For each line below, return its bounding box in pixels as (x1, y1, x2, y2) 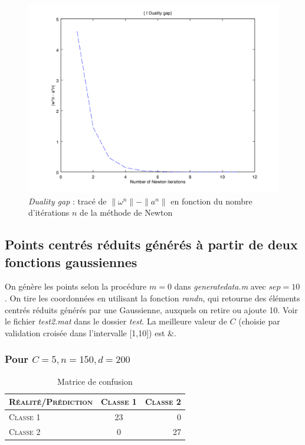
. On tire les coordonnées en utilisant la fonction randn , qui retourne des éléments (5, 291, 300, 304)
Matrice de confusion (57, 375, 133, 387)
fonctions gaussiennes (5, 252, 137, 271)
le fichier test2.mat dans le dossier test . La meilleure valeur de (5, 315, 227, 327)
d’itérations (28, 206, 70, 219)
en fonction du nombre (170, 194, 252, 207)
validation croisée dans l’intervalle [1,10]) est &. (5, 326, 176, 339)
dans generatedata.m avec (174, 280, 266, 293)
